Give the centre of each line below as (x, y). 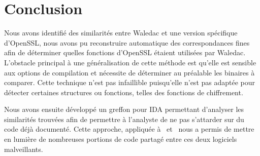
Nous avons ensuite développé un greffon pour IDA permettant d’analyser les (124, 109)
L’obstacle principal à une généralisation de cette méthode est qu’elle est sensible (130, 62)
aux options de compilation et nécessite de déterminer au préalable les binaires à (129, 72)
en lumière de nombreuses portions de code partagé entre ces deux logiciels (121, 139)
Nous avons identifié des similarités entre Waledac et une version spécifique (121, 33)
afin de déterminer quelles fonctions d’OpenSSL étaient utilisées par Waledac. (125, 52)
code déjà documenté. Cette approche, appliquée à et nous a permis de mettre (129, 129)
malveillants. (24, 149)
